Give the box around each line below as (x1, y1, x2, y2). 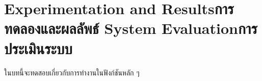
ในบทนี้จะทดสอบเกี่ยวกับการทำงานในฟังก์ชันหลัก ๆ (4, 67, 140, 77)
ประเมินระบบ (4, 37, 72, 58)
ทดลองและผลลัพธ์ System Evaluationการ (4, 18, 257, 38)
